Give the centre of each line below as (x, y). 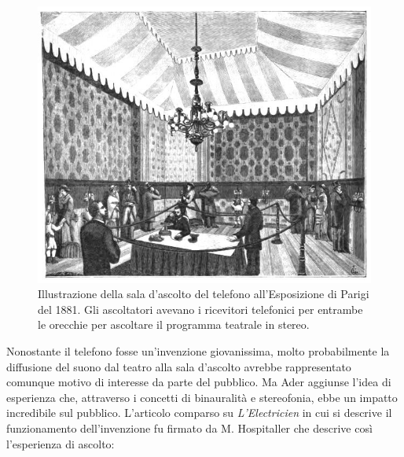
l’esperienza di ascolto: (61, 443)
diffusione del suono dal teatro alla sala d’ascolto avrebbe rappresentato (179, 366)
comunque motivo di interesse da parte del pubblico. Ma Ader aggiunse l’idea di (199, 382)
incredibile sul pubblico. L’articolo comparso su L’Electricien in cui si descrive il (199, 413)
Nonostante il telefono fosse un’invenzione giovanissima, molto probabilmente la (198, 350)
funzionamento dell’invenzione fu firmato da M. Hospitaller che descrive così (189, 428)
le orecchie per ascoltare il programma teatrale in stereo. (174, 324)
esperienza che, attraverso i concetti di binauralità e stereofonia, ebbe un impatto (202, 397)
